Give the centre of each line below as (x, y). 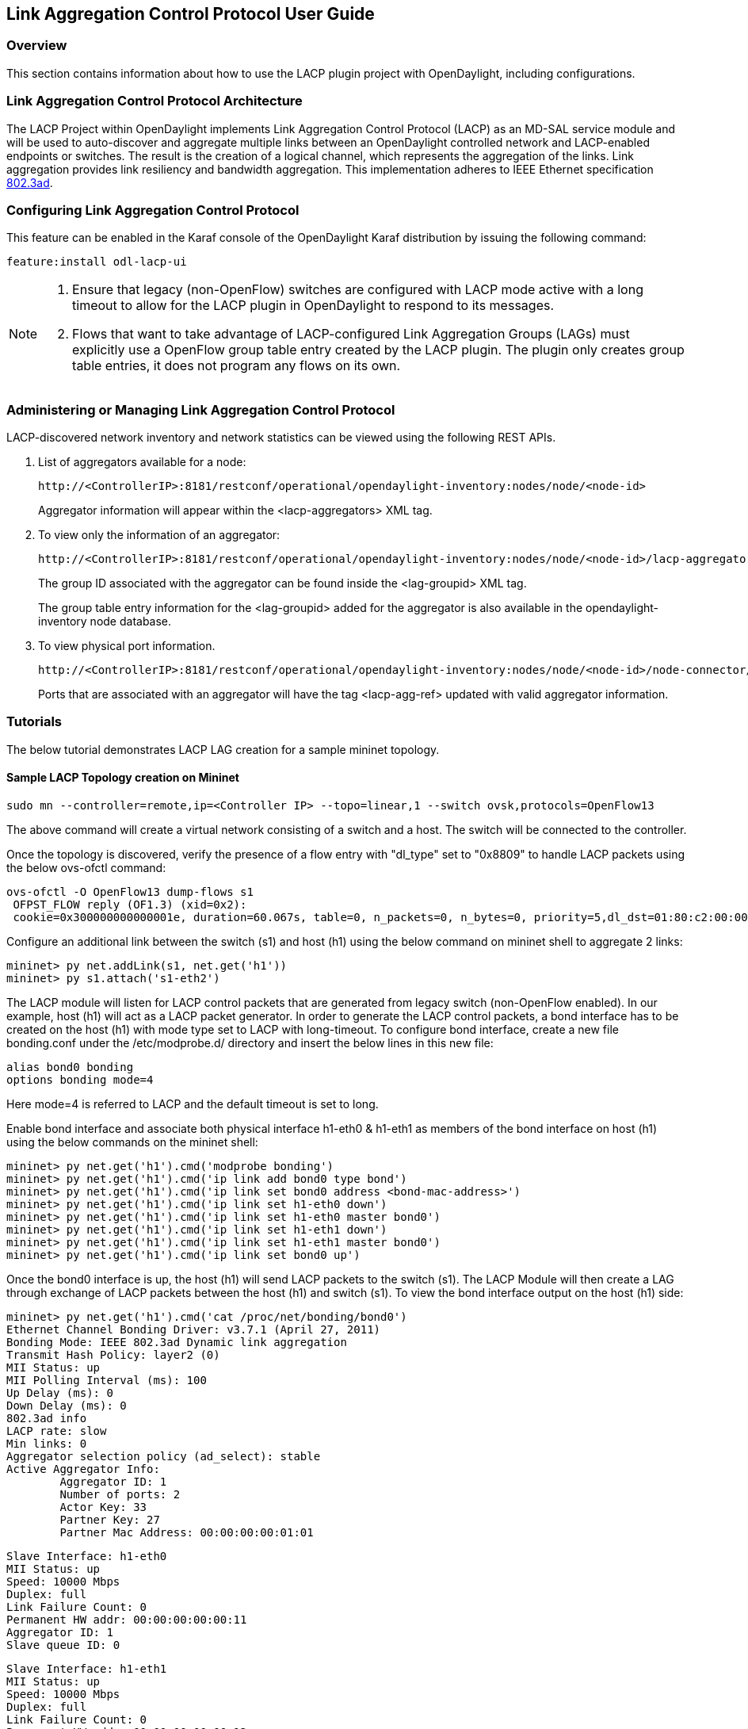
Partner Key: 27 (110, 1520)
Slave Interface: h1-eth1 (87, 1669)
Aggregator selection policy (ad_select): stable (164, 1457)
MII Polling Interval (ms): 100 (107, 1381)
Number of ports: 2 (120, 1495)
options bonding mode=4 (80, 1080)
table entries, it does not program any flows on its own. (237, 366)
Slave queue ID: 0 (63, 1645)
